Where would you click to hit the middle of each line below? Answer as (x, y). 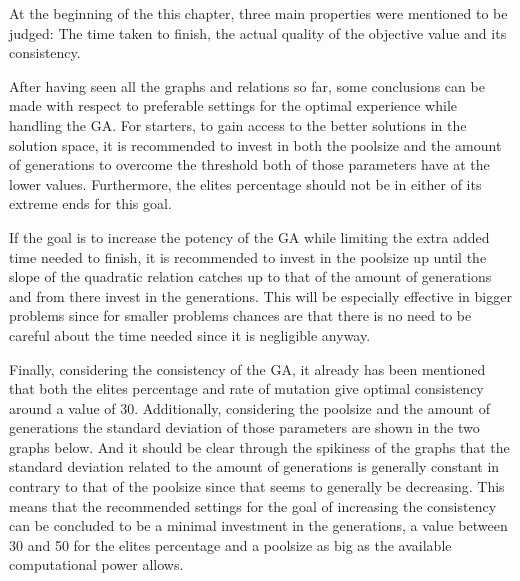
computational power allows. (96, 564)
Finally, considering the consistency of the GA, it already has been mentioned (247, 368)
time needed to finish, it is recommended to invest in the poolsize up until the (248, 256)
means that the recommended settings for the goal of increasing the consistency (253, 505)
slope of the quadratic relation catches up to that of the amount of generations (250, 276)
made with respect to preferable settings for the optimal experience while (233, 105)
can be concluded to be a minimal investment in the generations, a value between (258, 525)
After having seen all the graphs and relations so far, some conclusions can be (247, 85)
